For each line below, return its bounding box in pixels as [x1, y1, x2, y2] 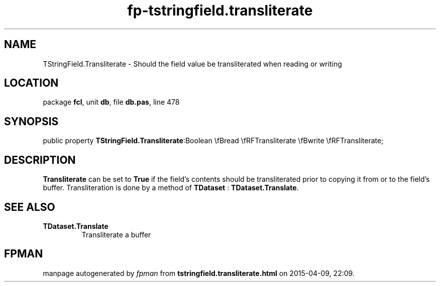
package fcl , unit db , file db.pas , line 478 [43, 98, 180, 107]
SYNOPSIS [4, 115, 59, 128]
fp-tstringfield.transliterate [127, 2, 313, 19]
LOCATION [4, 77, 59, 90]
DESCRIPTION [4, 153, 76, 166]
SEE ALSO [4, 200, 55, 213]
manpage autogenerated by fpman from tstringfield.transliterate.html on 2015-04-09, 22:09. [43, 268, 355, 277]
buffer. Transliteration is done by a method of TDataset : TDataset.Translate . [43, 183, 299, 192]
